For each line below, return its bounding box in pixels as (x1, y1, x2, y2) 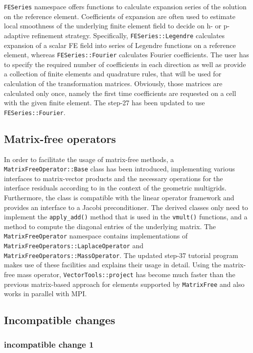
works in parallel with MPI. (4, 288, 87, 299)
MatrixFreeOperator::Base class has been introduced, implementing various (4, 164, 235, 174)
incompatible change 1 (4, 338, 94, 350)
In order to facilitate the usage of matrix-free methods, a (4, 154, 174, 164)
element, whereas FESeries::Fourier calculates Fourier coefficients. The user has (4, 49, 249, 60)
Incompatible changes (4, 312, 115, 328)
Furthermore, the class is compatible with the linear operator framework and (4, 192, 234, 203)
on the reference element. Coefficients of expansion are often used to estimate (4, 11, 235, 21)
